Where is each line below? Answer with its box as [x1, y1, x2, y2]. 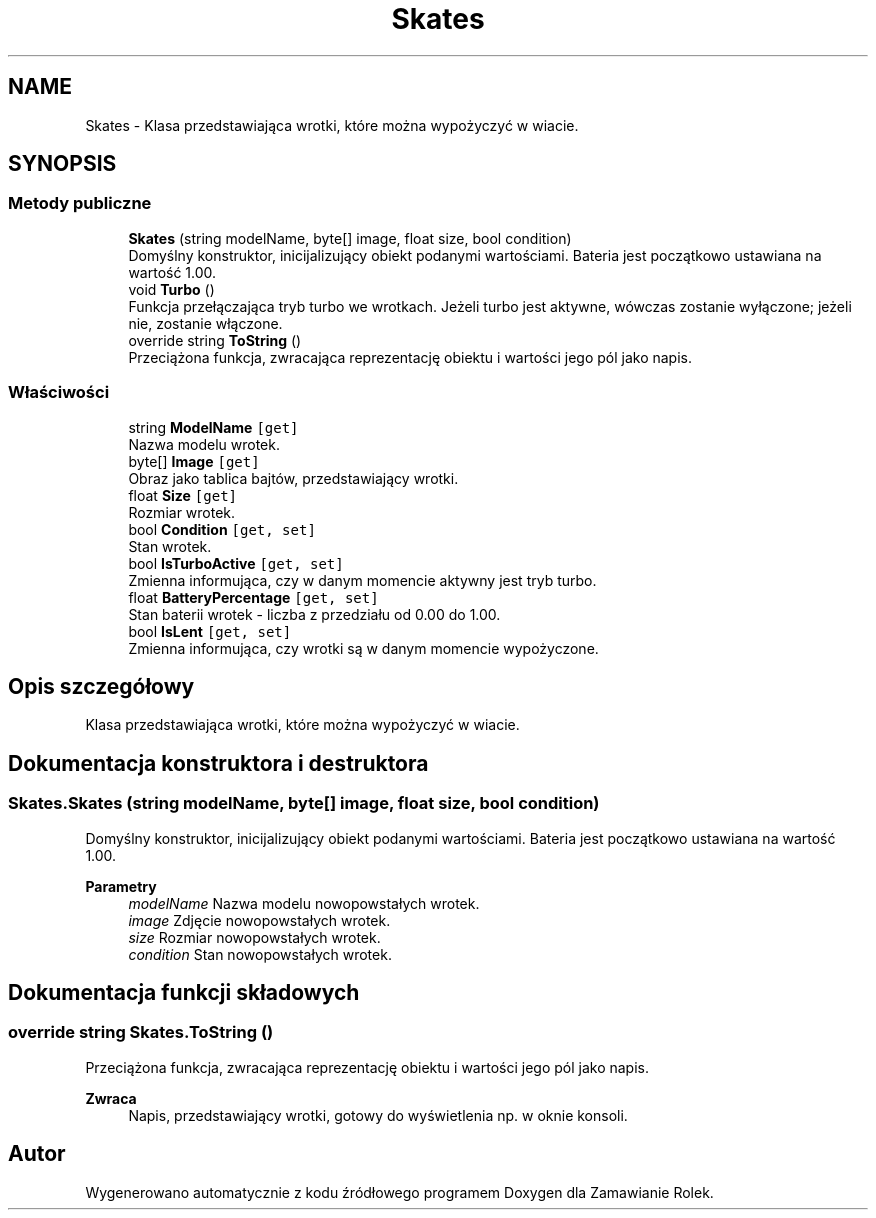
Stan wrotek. [128, 537, 212, 555]
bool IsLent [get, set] [128, 622, 292, 640]
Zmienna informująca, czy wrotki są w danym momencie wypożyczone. [128, 639, 599, 657]
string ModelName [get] [128, 418, 299, 436]
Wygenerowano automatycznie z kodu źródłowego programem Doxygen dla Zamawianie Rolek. [85, 1183, 714, 1201]
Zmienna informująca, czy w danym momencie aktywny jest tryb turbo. [128, 571, 597, 589]
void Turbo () [128, 280, 215, 298]
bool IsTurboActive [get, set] [128, 554, 344, 572]
